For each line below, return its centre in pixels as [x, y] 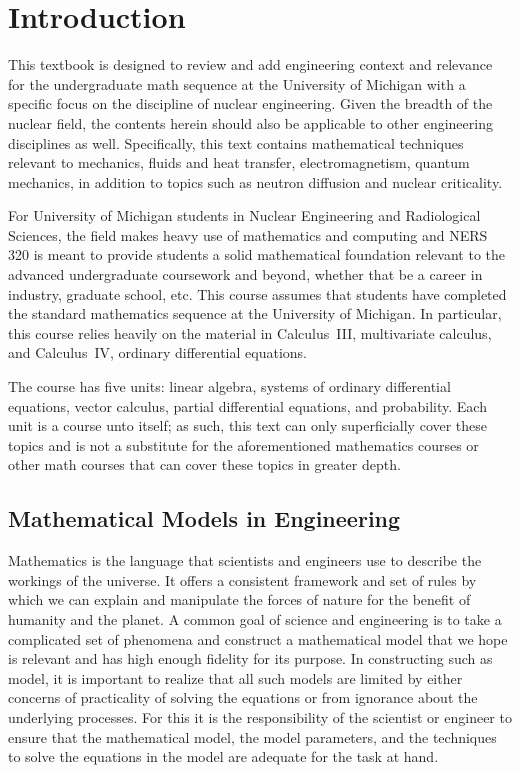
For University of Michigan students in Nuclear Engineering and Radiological [244, 215]
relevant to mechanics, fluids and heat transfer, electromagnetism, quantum [239, 162]
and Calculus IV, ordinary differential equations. [157, 352]
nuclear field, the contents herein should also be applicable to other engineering [250, 122]
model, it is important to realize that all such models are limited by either [235, 677]
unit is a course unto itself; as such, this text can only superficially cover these [248, 425]
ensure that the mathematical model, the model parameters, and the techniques [252, 736]
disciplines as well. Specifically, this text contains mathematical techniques [236, 142]
